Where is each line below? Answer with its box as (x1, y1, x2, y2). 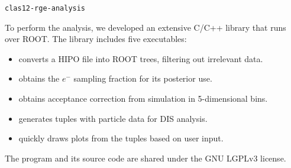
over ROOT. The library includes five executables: (5, 33, 187, 45)
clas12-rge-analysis (5, 4, 86, 12)
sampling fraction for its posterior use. (73, 72, 212, 85)
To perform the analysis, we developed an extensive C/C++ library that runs (5, 21, 286, 33)
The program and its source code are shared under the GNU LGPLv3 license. (5, 151, 286, 164)
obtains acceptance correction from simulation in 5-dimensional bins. (18, 92, 268, 105)
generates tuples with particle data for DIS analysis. (18, 112, 208, 124)
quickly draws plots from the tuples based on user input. (18, 132, 224, 144)
